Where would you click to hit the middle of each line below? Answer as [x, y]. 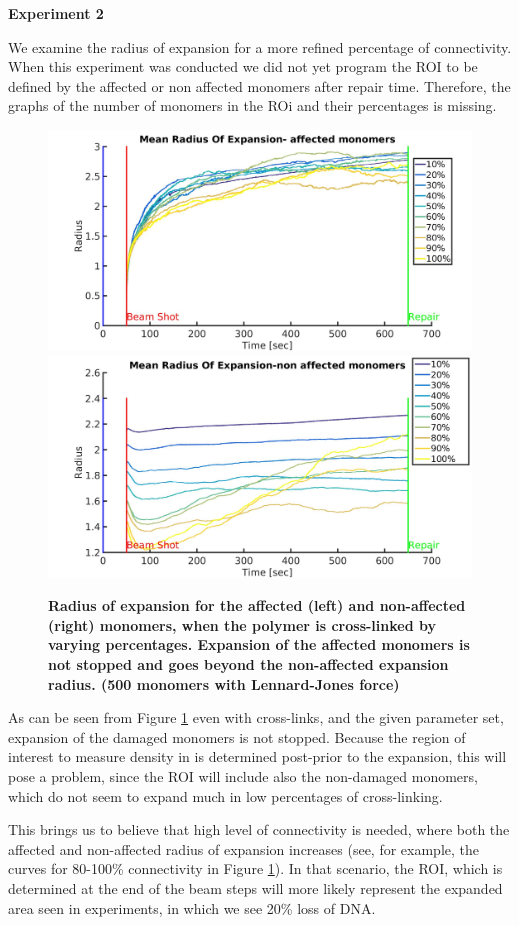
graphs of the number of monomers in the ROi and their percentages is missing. [252, 105]
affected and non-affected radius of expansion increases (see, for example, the [244, 848]
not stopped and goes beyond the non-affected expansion [248, 663]
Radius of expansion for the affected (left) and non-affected [257, 605]
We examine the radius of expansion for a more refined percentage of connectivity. [260, 46]
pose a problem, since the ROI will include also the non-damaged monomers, [243, 775]
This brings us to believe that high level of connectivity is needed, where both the [259, 829]
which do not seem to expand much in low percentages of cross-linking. [225, 795]
